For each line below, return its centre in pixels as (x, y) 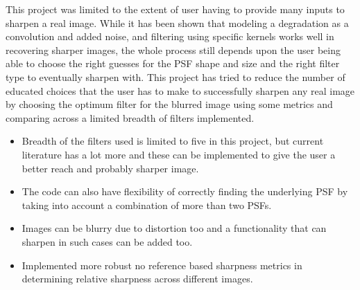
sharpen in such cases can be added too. (107, 241)
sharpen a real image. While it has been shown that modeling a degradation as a (177, 22)
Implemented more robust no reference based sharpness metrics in (162, 265)
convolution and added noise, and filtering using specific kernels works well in (170, 36)
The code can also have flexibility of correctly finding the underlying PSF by (185, 191)
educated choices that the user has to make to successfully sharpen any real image (180, 90)
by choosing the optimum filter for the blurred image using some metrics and (169, 104)
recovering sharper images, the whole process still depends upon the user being (173, 49)
